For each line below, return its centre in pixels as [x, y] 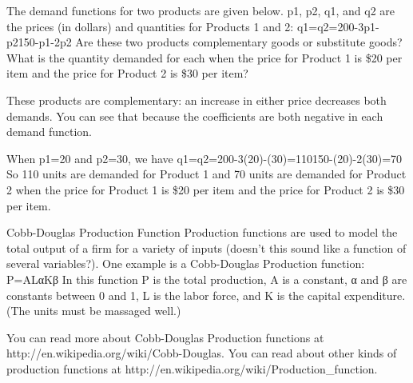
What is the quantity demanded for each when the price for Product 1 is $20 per [205, 57]
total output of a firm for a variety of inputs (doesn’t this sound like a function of [206, 247]
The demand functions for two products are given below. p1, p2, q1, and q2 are [201, 10]
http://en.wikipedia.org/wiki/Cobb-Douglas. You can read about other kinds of [202, 353]
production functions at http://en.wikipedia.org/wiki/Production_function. [192, 368]
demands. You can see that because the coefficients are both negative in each [195, 116]
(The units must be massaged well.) [94, 311]
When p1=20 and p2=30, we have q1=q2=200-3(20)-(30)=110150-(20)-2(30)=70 [205, 158]
